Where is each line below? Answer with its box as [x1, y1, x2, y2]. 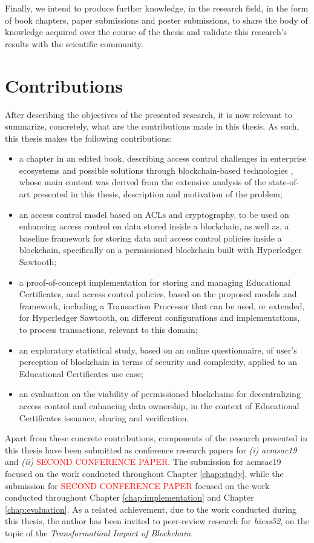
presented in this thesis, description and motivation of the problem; [33, 188, 283, 200]
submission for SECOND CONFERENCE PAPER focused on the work [5, 479, 270, 492]
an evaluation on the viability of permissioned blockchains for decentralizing [19, 387, 301, 400]
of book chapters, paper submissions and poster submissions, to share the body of [5, 13, 308, 26]
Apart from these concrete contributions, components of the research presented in [5, 432, 307, 444]
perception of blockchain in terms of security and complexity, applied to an [19, 355, 297, 368]
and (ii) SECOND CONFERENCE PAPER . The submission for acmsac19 [5, 455, 281, 468]
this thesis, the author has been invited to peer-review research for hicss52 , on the [5, 515, 309, 527]
